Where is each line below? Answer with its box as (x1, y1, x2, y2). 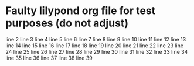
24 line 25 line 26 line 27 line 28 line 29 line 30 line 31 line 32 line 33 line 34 (5, 48, 188, 55)
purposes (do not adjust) (5, 16, 128, 30)
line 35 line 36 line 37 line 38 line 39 (5, 54, 93, 61)
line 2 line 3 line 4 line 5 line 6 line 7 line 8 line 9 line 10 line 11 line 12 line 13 (5, 36, 186, 43)
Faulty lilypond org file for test (5, 4, 156, 18)
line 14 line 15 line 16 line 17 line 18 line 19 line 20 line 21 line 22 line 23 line (5, 42, 184, 49)
